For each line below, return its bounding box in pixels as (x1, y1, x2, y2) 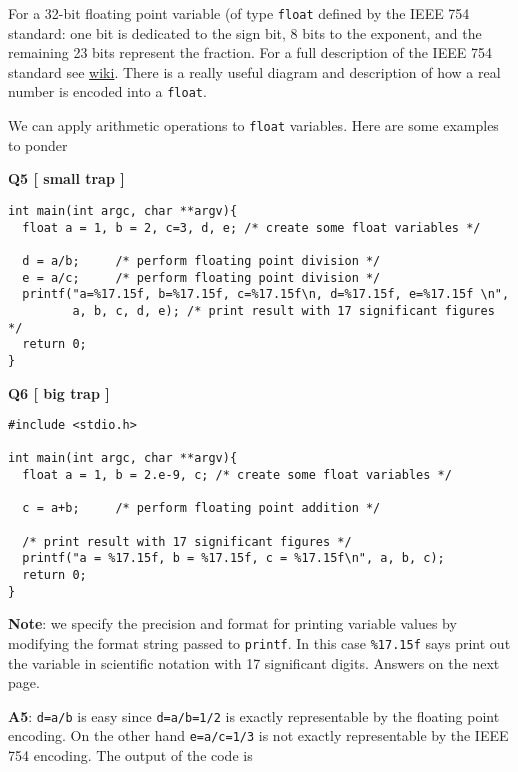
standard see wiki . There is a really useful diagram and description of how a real (8, 61, 501, 82)
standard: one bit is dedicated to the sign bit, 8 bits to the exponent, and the (8, 22, 482, 43)
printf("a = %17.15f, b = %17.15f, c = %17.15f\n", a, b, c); (22, 551, 445, 566)
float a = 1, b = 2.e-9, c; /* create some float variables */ (22, 468, 452, 483)
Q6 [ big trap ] (8, 382, 110, 403)
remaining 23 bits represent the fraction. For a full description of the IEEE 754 (8, 42, 492, 63)
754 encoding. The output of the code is (8, 745, 253, 766)
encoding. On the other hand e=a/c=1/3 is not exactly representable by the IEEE (8, 725, 509, 746)
